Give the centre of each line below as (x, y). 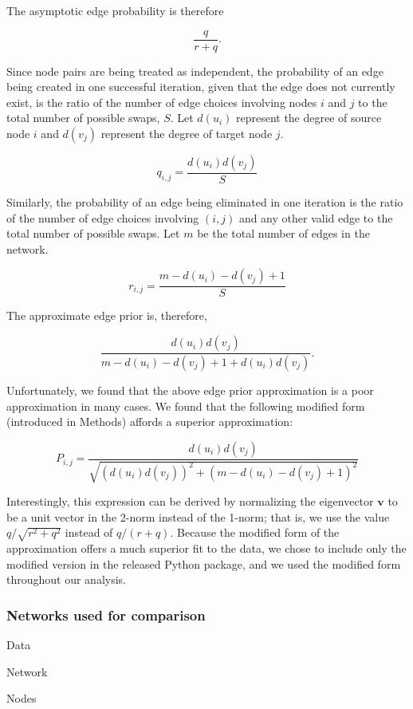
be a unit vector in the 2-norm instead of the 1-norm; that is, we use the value (198, 516)
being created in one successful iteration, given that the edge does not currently (201, 87)
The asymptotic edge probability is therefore (115, 10)
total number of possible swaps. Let (93, 233)
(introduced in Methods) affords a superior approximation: (150, 421)
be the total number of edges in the (283, 233)
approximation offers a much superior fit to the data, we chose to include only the (206, 548)
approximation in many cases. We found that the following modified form (186, 406)
